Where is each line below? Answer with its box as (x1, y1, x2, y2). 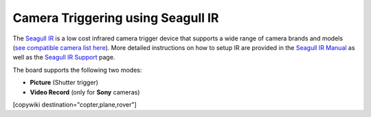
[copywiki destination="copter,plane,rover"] (12, 100, 137, 109)
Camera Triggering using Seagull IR (12, 10, 219, 25)
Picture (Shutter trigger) (30, 79, 99, 87)
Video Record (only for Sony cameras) (30, 88, 140, 96)
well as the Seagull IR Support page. (12, 53, 115, 62)
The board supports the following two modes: (12, 66, 142, 74)
